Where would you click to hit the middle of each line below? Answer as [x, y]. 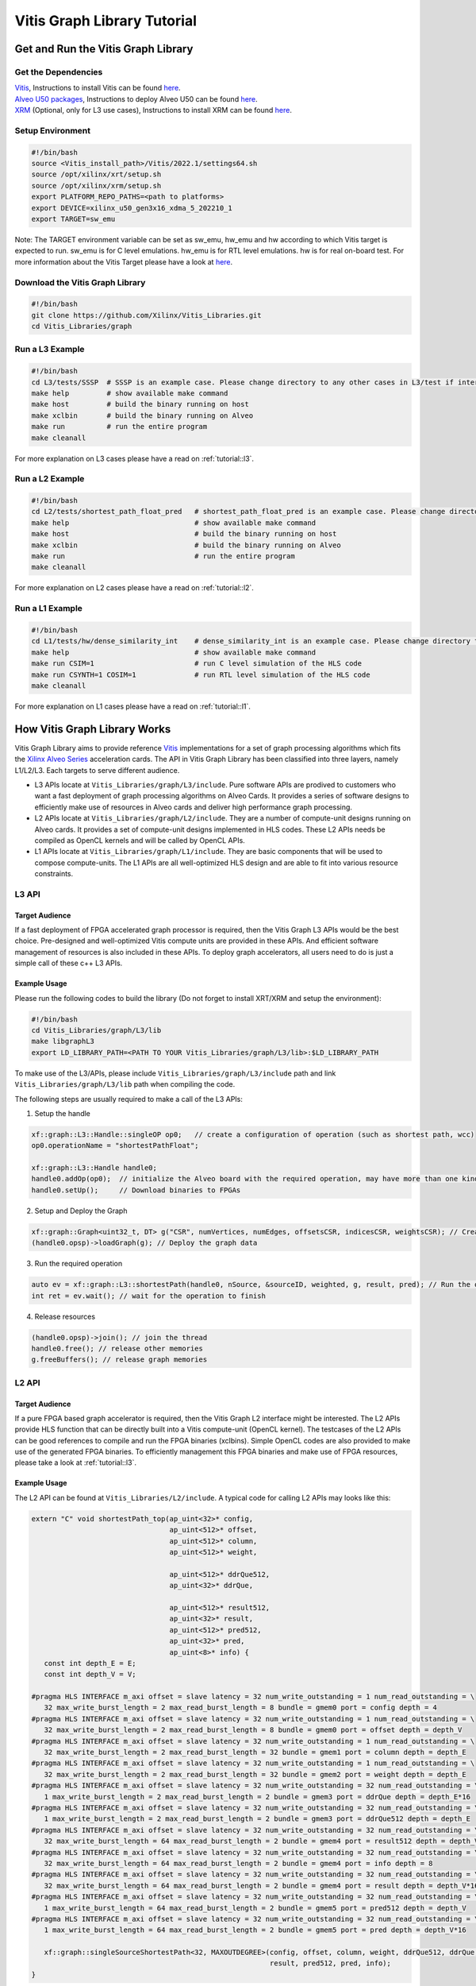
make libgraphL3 [63, 1041]
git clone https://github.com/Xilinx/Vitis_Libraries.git [146, 315]
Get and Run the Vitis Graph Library [104, 49]
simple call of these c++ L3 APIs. [69, 963]
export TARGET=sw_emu [73, 219]
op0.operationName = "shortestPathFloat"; [115, 1146]
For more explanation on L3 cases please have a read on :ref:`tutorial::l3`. [134, 458]
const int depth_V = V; [90, 1675]
